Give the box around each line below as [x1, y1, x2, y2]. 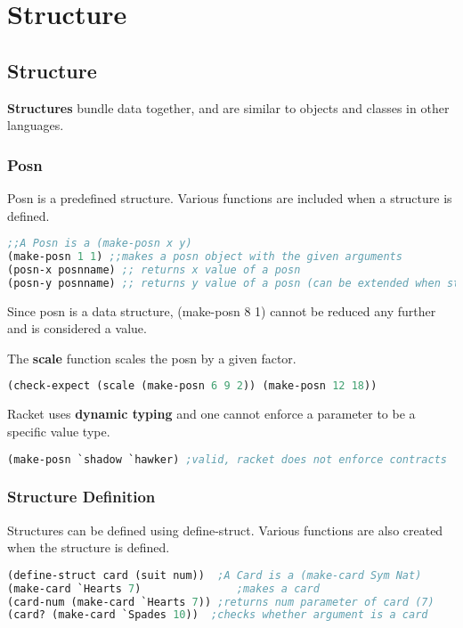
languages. [7, 116, 64, 135]
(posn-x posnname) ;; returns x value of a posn [7, 263, 301, 276]
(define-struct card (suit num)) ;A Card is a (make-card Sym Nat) [7, 568, 422, 582]
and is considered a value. [7, 319, 147, 338]
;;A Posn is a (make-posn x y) [7, 237, 192, 250]
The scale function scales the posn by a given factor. [7, 348, 296, 367]
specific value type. [7, 421, 110, 440]
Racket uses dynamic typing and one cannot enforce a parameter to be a [7, 404, 416, 423]
